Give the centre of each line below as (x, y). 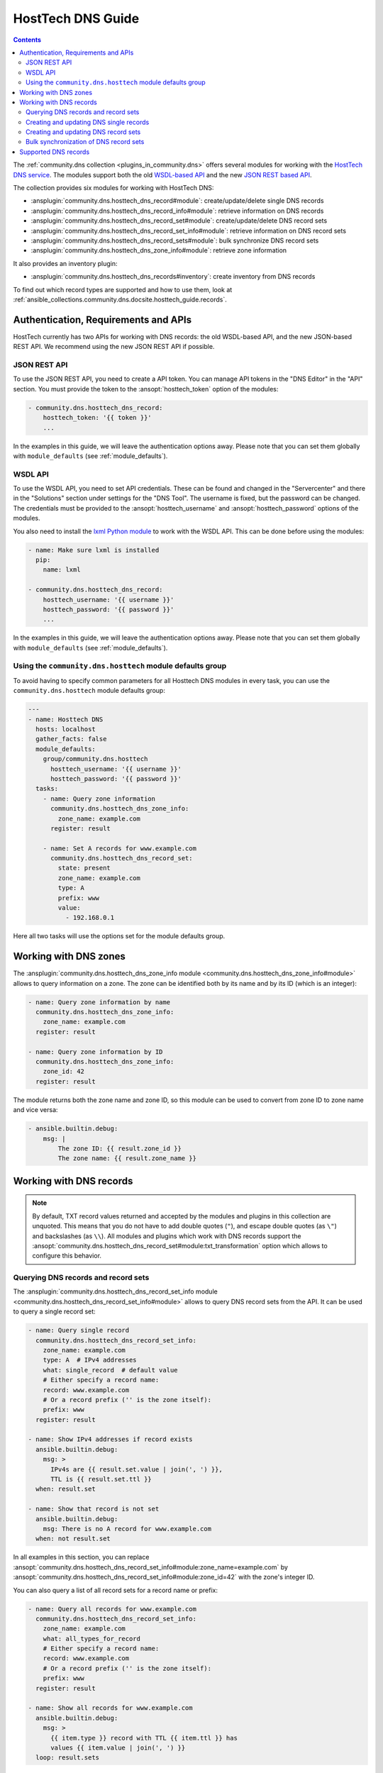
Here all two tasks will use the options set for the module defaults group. (119, 936)
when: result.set (66, 1489)
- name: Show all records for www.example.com (110, 1708)
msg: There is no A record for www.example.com (127, 1529)
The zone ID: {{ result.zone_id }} (120, 1148)
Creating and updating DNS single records (88, 122)
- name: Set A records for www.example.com (120, 848)
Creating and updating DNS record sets (83, 132)
